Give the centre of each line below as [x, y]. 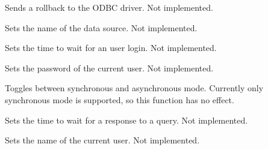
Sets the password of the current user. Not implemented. [109, 67]
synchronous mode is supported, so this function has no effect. [120, 99]
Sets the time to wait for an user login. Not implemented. [111, 48]
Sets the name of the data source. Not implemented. [101, 27]
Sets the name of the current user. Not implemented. [102, 140]
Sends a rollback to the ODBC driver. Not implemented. [109, 7]
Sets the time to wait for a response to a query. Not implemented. [126, 120]
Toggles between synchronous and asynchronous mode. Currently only [134, 88]
